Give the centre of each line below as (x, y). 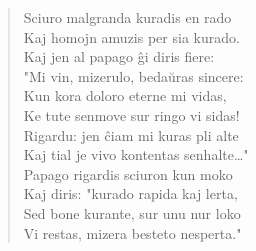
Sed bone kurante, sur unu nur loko (132, 212)
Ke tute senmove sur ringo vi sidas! (131, 114)
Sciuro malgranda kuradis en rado (127, 17)
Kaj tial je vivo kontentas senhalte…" (136, 154)
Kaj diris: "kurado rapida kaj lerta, (130, 193)
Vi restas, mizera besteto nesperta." (132, 232)
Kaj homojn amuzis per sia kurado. (131, 36)
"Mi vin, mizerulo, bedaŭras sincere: (133, 75)
